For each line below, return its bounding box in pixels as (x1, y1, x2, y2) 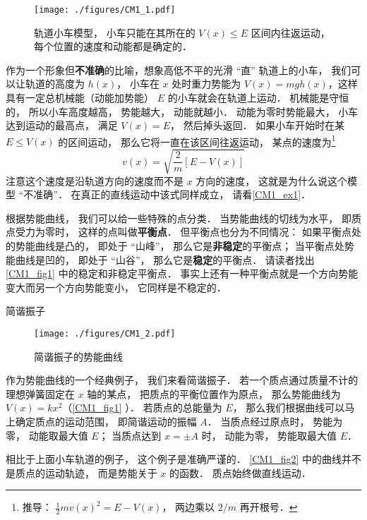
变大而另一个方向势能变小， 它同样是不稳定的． (6, 279, 227, 294)
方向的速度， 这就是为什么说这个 (195, 173, 348, 188)
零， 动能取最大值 (6, 428, 88, 442)
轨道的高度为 (25, 76, 85, 91)
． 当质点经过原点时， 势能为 (207, 413, 343, 428)
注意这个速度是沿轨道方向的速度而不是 (6, 173, 183, 188)
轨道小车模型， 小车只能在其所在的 (34, 25, 195, 40)
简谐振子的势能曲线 (34, 349, 123, 363)
